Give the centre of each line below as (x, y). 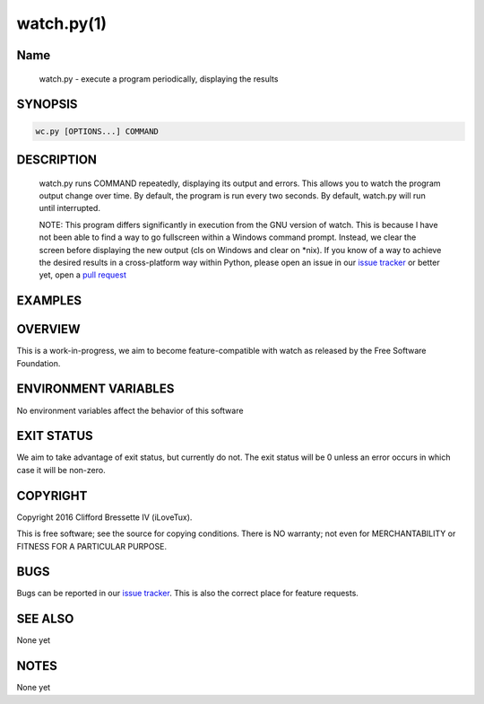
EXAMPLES (49, 301)
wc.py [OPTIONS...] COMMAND (97, 131)
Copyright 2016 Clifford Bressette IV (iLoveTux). (104, 517)
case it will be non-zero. (61, 470)
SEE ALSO (45, 619)
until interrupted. (69, 208)
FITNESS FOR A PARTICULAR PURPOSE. (92, 546)
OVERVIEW (48, 329)
